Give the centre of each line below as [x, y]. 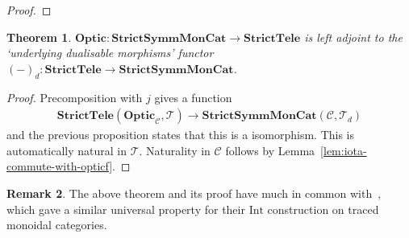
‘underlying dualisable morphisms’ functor [110, 53]
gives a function [193, 97]
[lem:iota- [344, 150]
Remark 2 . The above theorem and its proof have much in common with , [194, 193]
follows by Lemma [270, 150]
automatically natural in [67, 150]
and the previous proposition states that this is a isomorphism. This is [181, 135]
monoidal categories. [57, 225]
